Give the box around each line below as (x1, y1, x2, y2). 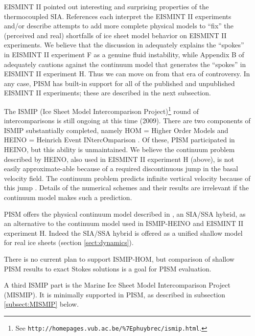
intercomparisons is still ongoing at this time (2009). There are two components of (4, 115, 251, 126)
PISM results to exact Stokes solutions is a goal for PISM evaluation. (4, 263, 211, 273)
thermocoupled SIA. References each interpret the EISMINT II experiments (4, 11, 232, 21)
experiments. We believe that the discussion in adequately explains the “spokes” (4, 40, 244, 50)
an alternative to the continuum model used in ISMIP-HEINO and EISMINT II (4, 218, 244, 228)
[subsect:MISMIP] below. (4, 299, 79, 309)
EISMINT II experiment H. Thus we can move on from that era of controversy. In (4, 68, 250, 79)
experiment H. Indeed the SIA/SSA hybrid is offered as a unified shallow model (4, 227, 243, 238)
